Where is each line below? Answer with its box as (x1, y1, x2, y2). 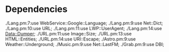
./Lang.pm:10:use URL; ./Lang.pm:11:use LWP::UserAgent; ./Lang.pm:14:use (5, 25, 162, 31)
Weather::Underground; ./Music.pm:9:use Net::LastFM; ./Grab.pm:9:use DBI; (5, 41, 164, 47)
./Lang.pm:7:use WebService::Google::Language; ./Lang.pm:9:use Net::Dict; (5, 20, 163, 26)
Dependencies (5, 3, 68, 15)
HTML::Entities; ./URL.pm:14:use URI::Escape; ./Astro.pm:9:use (5, 36, 136, 42)
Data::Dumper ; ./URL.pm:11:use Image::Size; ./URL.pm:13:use (5, 30, 132, 36)
